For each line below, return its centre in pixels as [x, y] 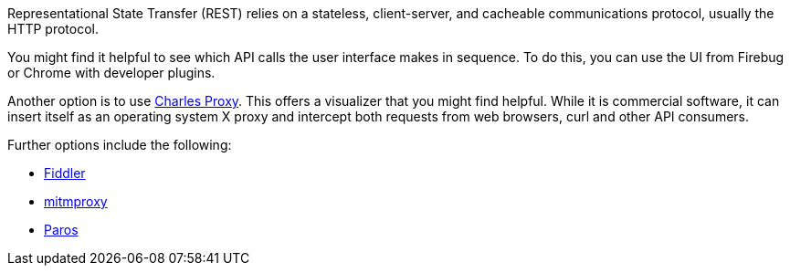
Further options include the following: [120, 145]
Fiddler [65, 173]
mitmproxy [76, 201]
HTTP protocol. [53, 29]
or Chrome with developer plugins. [111, 73]
